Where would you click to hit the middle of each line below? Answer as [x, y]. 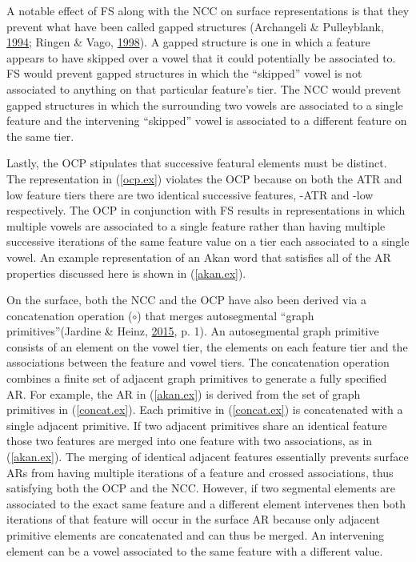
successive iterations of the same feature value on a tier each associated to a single [208, 241]
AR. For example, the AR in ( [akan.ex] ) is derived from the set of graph [184, 393]
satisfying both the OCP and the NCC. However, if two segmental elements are [201, 488]
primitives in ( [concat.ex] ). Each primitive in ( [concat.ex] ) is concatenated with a [205, 409]
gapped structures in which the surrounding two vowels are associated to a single [205, 104]
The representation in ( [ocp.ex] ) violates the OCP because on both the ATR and [204, 178]
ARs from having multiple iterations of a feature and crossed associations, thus [200, 472]
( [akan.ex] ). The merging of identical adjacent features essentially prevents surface [208, 457]
